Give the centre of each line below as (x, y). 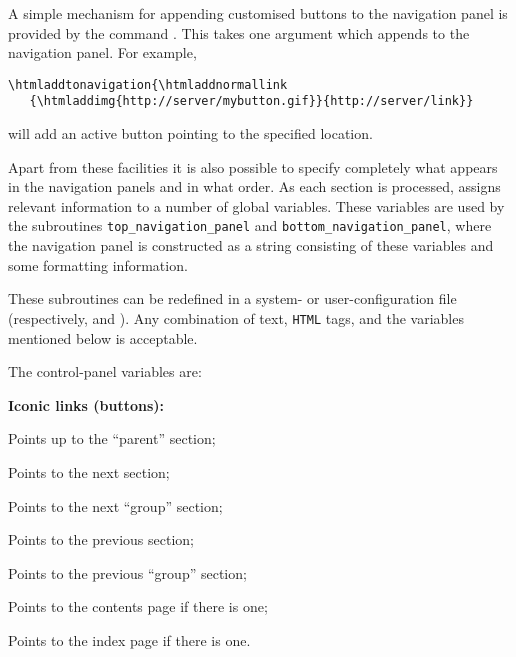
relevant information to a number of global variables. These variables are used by (256, 205)
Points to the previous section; (101, 539)
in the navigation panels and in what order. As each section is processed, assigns (254, 186)
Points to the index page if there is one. (129, 639)
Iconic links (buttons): (86, 404)
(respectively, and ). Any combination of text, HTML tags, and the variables (236, 317)
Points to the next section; (89, 471)
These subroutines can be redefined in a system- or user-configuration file (232, 298)
